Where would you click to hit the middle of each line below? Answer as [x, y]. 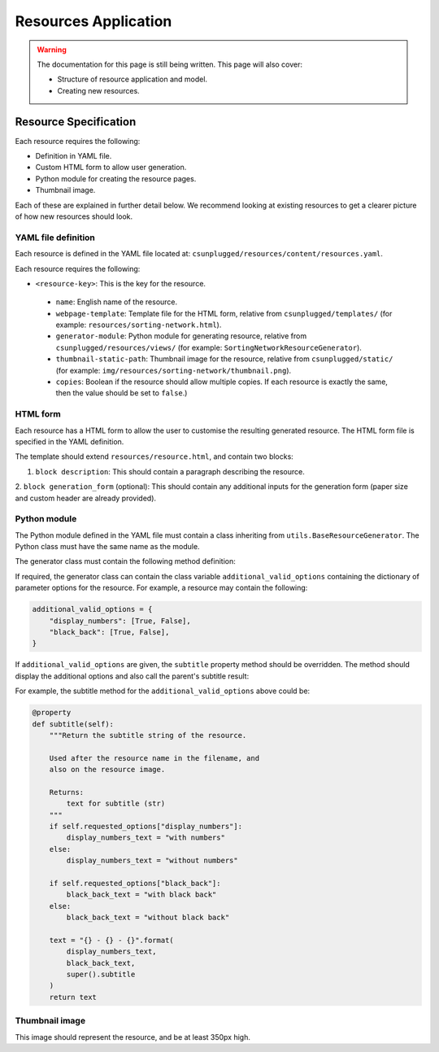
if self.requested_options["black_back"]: [135, 883]
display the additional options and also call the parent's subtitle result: [132, 676]
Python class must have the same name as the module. [107, 547]
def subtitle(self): [73, 724]
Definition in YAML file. [74, 156]
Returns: [67, 792]
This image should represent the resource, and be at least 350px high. [133, 1037]
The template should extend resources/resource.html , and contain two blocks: [154, 456]
